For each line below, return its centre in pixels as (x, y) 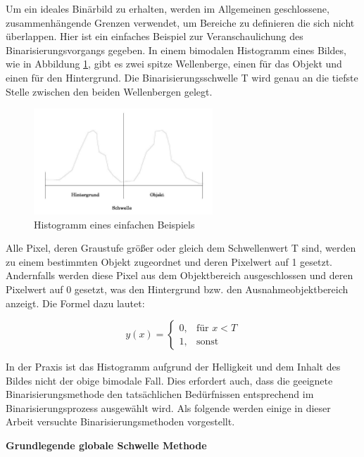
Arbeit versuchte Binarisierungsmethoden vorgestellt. (120, 421)
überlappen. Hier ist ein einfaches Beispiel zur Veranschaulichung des (155, 36)
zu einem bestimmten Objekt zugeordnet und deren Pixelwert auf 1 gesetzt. (169, 261)
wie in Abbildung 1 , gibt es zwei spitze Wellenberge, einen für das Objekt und (174, 64)
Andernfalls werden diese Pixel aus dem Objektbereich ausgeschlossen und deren (180, 275)
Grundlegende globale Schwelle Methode (106, 445)
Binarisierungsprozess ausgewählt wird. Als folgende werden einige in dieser (168, 407)
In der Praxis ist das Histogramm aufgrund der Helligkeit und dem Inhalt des (173, 367)
